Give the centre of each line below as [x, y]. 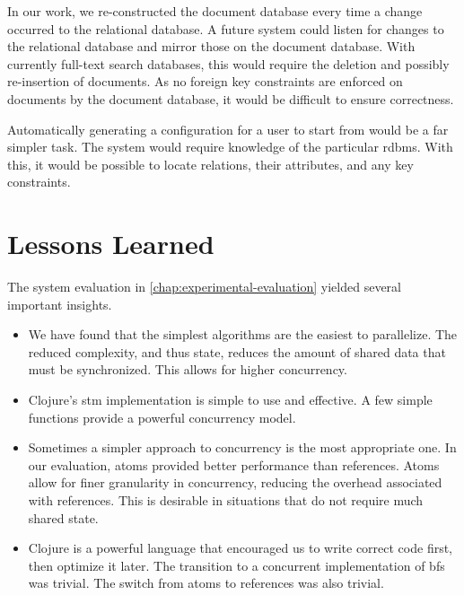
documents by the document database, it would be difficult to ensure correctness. [231, 98]
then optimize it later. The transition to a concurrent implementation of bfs [236, 565]
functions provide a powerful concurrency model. [162, 417]
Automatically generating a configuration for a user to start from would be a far [228, 129]
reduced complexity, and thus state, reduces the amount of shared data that [237, 351]
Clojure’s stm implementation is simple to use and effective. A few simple [230, 400]
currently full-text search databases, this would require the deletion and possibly [228, 63]
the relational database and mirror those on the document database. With [211, 46]
